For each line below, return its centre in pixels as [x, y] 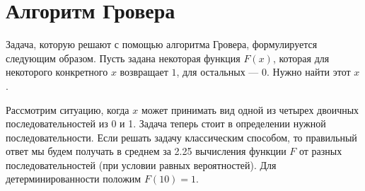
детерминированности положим [74, 179]
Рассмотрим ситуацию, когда [68, 109]
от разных [321, 151]
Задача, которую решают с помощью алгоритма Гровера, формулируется [162, 44]
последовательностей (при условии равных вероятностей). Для [141, 164]
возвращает [144, 72]
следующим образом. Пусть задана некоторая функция [123, 58]
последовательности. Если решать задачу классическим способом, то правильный [181, 137]
